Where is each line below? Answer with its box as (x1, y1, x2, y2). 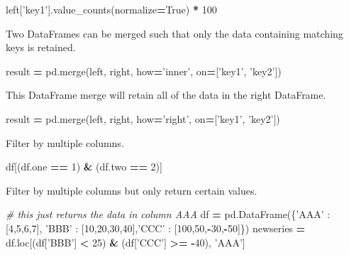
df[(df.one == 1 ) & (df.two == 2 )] (6, 159, 162, 174)
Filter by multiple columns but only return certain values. (6, 183, 257, 197)
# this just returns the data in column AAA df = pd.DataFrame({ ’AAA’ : (6, 207, 331, 222)
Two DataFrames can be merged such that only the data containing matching (6, 26, 343, 40)
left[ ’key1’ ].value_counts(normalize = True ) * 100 (6, 2, 217, 16)
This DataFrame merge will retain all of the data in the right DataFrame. (6, 87, 326, 102)
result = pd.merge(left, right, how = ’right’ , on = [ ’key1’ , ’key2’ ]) (6, 111, 280, 126)
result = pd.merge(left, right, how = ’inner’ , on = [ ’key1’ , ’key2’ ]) (6, 63, 282, 78)
